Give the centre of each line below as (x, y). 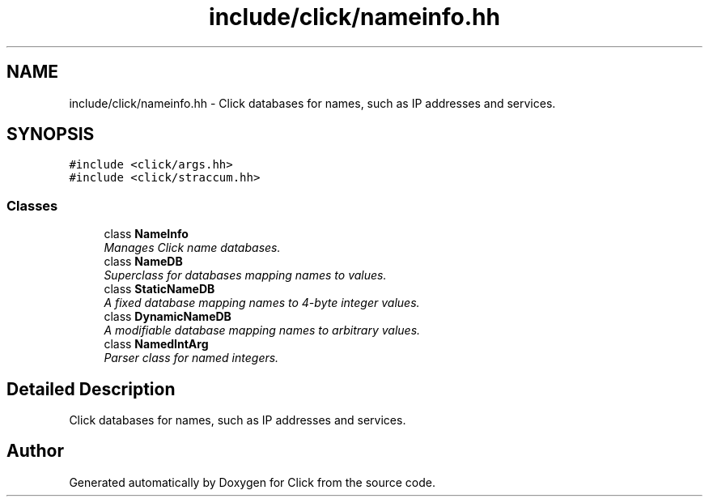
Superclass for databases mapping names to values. (245, 275)
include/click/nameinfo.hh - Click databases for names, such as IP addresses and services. (312, 103)
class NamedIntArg (156, 344)
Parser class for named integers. (191, 358)
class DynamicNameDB (168, 317)
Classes (32, 205)
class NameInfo (146, 234)
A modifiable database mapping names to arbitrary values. (262, 330)
